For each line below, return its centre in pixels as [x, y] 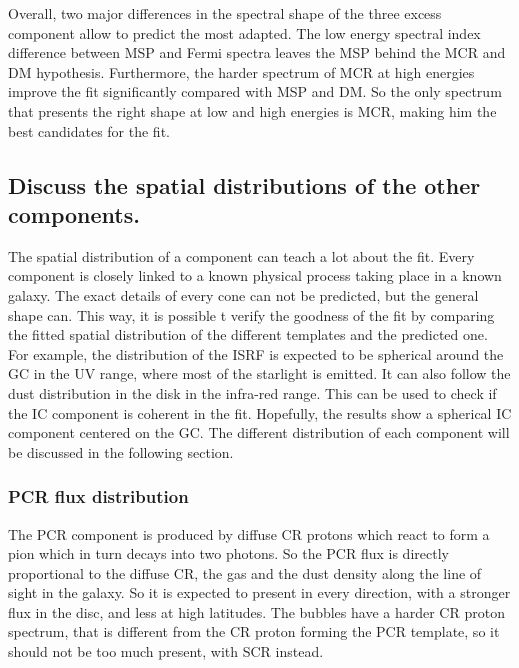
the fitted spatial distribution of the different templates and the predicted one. [248, 334]
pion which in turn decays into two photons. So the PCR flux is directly [228, 553]
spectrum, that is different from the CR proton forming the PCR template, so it [254, 631]
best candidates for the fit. [89, 130]
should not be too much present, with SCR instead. [166, 651]
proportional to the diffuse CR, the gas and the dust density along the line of [245, 572]
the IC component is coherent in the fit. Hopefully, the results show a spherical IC [260, 412]
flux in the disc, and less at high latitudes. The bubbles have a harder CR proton [256, 611]
